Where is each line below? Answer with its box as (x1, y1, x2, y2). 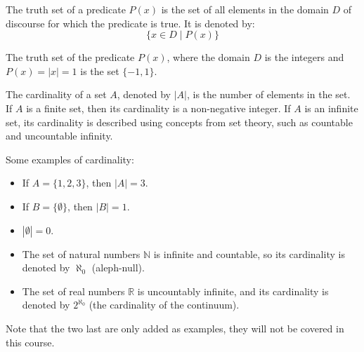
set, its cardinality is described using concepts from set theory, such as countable (6, 114, 353, 129)
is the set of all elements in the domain (161, 2, 329, 16)
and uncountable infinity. (6, 128, 113, 143)
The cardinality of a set (6, 87, 107, 102)
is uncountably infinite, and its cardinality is (137, 283, 329, 298)
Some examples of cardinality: (6, 151, 134, 166)
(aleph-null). (91, 260, 145, 275)
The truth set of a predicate (6, 2, 126, 16)
